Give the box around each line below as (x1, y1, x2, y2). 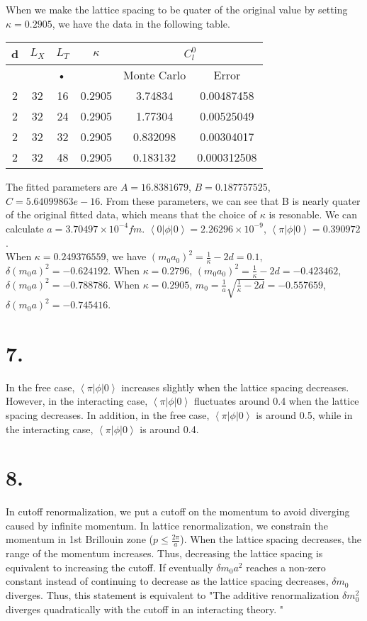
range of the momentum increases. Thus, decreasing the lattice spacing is (6, 546, 323, 561)
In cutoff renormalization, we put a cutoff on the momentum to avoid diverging (6, 504, 350, 519)
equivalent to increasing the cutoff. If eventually (6, 559, 213, 574)
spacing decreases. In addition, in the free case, (6, 407, 210, 422)
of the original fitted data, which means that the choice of (6, 207, 257, 222)
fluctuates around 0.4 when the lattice (193, 393, 359, 408)
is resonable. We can (269, 207, 358, 222)
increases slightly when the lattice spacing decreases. (121, 379, 349, 394)
